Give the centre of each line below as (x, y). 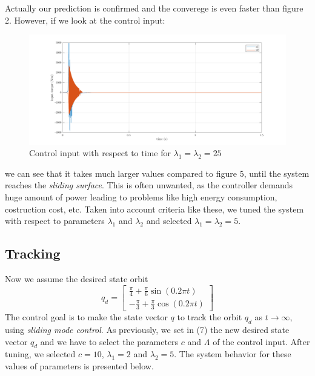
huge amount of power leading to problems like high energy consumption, (141, 196)
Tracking (33, 253)
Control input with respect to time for (100, 153)
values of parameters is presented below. (79, 366)
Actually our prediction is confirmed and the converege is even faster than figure (154, 8)
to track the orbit (210, 317)
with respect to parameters (55, 221)
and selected (169, 221)
